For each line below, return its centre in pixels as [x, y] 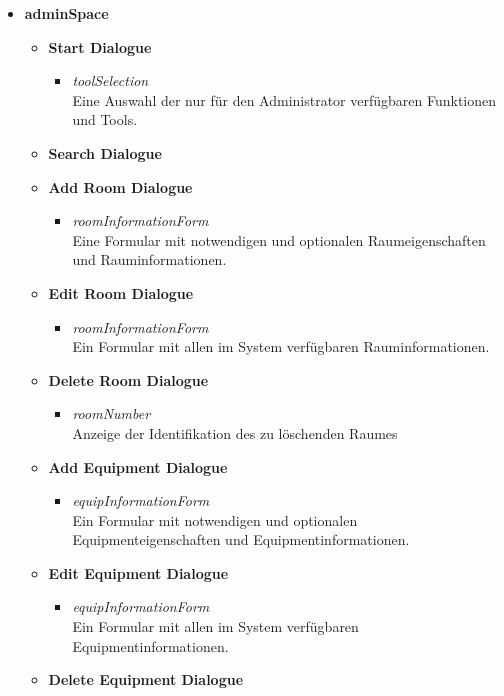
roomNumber [111, 413]
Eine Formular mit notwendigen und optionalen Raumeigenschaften [279, 239]
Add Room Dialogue [120, 186]
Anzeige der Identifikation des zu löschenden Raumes [235, 432]
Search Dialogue [105, 152]
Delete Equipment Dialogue [146, 679]
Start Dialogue [100, 46]
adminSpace [66, 13]
